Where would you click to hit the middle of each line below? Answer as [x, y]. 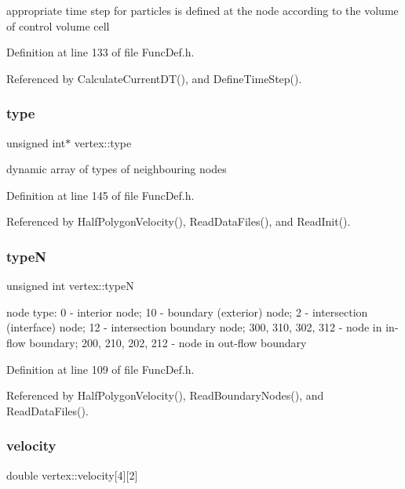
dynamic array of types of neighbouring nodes [117, 169]
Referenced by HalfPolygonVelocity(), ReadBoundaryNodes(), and [165, 395]
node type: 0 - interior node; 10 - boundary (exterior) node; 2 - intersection [187, 312]
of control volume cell [58, 25]
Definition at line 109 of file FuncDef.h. [100, 369]
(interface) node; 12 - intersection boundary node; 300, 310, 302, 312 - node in [194, 327]
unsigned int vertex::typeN [70, 286]
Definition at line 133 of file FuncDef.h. [100, 52]
